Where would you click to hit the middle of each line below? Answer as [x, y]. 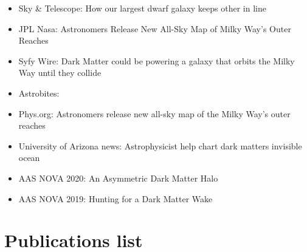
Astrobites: [39, 93]
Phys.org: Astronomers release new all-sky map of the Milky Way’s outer [154, 113]
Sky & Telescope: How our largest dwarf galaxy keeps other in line [142, 8]
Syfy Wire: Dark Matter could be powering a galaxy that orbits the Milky [157, 60]
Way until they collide [60, 73]
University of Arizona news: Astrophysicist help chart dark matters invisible [160, 145]
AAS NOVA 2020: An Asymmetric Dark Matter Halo [118, 178]
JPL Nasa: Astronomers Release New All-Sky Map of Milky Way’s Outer [155, 28]
